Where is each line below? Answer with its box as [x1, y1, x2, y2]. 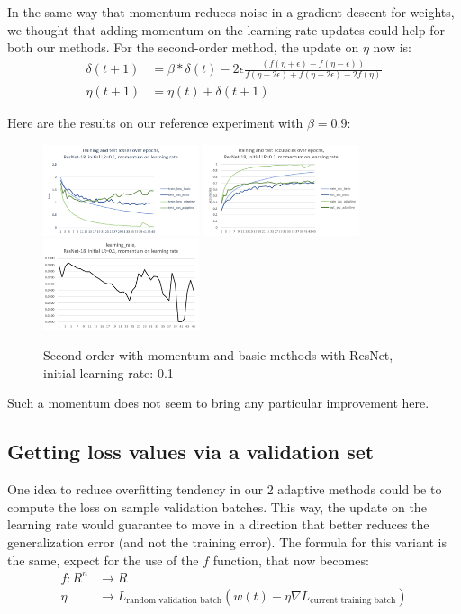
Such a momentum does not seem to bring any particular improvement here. [7, 393, 429, 412]
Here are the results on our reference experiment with [7, 113, 303, 132]
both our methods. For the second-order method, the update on [7, 38, 359, 57]
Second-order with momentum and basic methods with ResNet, [43, 346, 393, 365]
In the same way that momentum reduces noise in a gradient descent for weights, [7, 3, 455, 21]
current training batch [310, 596, 396, 606]
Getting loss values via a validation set [7, 438, 375, 465]
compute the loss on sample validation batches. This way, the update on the [7, 497, 427, 516]
